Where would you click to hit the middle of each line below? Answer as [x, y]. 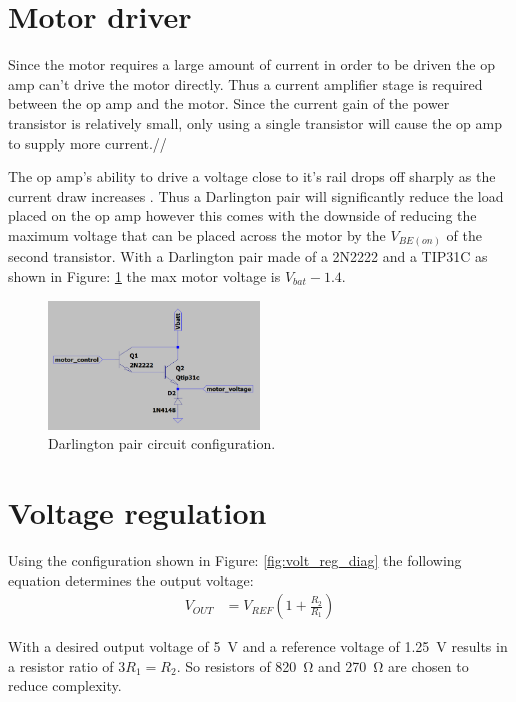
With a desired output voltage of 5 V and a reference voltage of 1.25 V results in [258, 646]
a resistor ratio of [61, 665]
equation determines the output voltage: [131, 579]
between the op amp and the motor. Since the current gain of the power [229, 103]
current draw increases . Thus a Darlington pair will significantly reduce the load [256, 195]
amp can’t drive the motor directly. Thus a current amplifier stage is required [245, 83]
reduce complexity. [65, 685]
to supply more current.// [87, 142]
